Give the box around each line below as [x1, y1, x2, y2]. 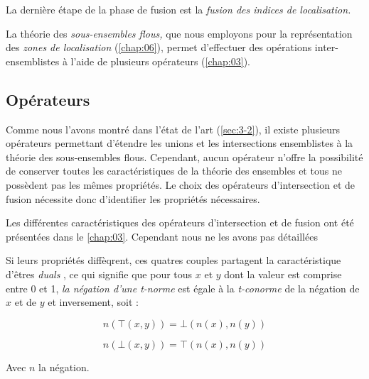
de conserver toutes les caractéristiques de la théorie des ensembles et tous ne [6, 163, 342, 178]
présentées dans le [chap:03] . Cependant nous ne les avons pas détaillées [6, 229, 318, 243]
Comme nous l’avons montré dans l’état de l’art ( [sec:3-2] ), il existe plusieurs [6, 121, 341, 136]
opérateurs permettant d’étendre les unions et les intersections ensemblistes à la [6, 136, 353, 150]
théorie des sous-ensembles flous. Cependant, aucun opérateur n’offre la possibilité [6, 149, 363, 164]
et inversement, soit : [48, 295, 139, 309]
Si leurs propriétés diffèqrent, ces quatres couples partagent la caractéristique [6, 253, 341, 268]
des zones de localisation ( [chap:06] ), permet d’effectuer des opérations [6, 40, 312, 55]
